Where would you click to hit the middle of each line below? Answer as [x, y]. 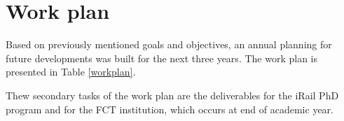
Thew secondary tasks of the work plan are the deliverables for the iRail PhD [172, 95]
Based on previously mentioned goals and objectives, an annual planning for [169, 44]
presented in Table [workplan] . [71, 72]
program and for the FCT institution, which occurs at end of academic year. [170, 109]
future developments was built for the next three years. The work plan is [161, 58]
